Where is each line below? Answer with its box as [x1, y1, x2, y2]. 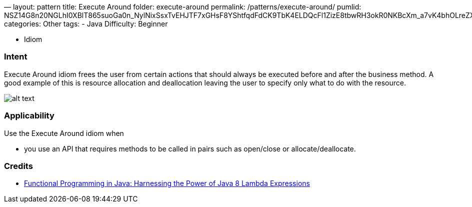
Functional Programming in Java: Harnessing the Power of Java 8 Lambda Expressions [24, 179, 310, 188]
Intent [4, 51, 27, 62]
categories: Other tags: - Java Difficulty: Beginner [4, 19, 168, 28]
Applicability [4, 110, 54, 121]
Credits [4, 160, 33, 171]
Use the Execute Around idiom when [4, 128, 124, 137]
